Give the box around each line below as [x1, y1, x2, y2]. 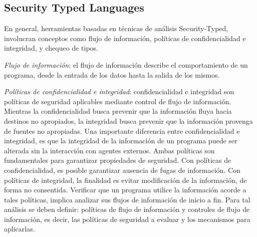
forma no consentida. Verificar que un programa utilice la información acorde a [4, 184, 246, 195]
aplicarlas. [4, 223, 35, 234]
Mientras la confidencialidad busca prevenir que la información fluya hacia [4, 106, 232, 116]
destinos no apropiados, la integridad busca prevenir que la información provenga [4, 115, 253, 126]
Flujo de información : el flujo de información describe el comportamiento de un [4, 59, 248, 70]
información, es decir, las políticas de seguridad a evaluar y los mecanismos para [4, 213, 250, 224]
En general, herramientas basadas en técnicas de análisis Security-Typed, [4, 23, 228, 34]
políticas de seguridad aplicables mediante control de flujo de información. [4, 96, 231, 106]
